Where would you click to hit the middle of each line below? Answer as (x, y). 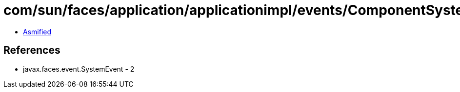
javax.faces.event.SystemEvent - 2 (79, 69)
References (32, 50)
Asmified (37, 31)
